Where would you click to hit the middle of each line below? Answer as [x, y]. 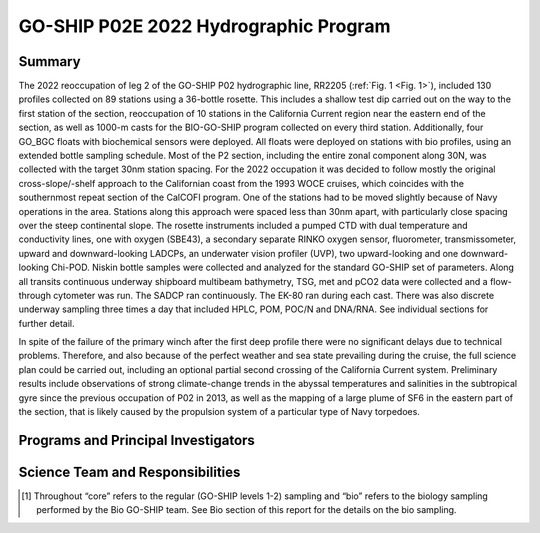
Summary [49, 61]
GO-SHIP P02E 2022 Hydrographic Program [204, 26]
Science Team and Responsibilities [129, 471]
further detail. [46, 323]
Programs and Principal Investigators [136, 440]
